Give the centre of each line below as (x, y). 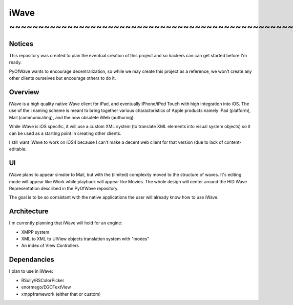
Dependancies (32, 260)
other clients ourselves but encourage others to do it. (63, 78)
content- (233, 142)
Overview (24, 92)
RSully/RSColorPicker (43, 280)
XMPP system (35, 232)
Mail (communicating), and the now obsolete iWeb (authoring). (72, 117)
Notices (21, 44)
